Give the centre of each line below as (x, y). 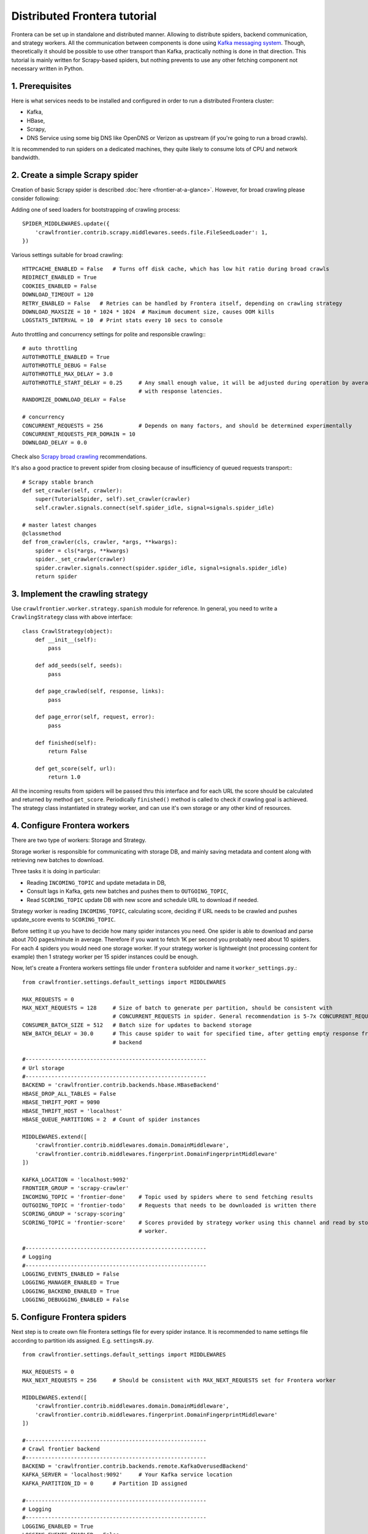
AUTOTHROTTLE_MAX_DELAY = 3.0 (68, 374)
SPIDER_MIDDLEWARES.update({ (66, 224)
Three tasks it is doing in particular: (56, 871)
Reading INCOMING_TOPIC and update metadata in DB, (96, 882)
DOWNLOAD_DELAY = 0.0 (55, 443)
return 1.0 (64, 777)
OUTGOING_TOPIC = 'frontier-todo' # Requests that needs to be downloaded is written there (170, 1205)
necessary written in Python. (48, 69)
